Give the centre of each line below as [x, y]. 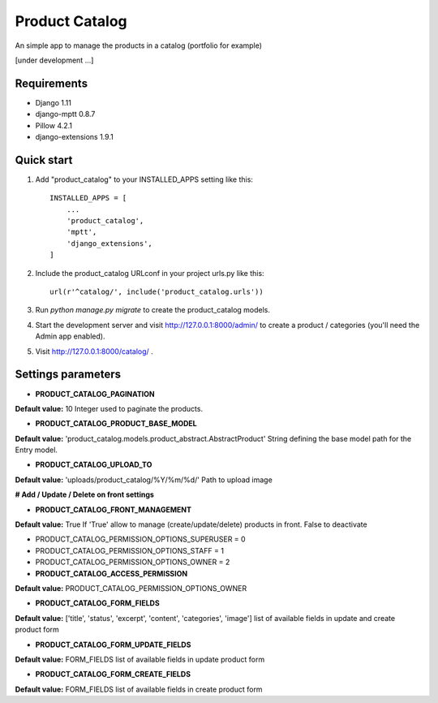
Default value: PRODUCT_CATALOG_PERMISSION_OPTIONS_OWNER [131, 588]
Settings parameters [68, 375]
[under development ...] [54, 60]
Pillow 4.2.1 [54, 125]
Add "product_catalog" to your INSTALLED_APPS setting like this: [144, 179]
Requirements [52, 83]
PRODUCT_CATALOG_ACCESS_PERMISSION [112, 573]
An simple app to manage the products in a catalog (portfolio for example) [139, 45]
